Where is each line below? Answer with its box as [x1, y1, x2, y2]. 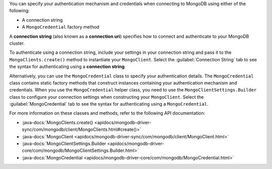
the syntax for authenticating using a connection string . [9, 63, 126, 70]
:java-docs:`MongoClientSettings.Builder [22, 141, 106, 147]
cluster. [9, 40, 25, 46]
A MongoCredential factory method [22, 24, 100, 30]
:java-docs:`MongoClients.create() [22, 119, 93, 125]
